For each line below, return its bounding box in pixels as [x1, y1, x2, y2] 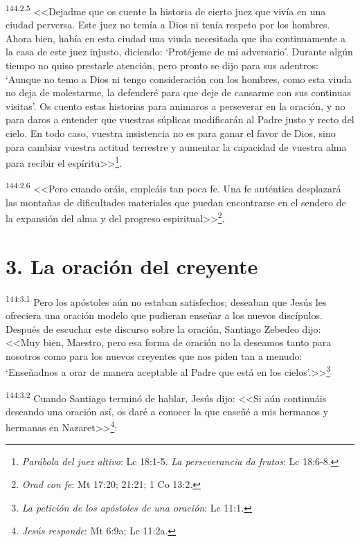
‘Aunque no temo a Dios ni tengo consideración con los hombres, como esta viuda [6, 71, 352, 86]
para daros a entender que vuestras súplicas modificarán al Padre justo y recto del [6, 112, 354, 127]
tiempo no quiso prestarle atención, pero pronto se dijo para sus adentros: [6, 58, 318, 73]
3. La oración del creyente [6, 251, 258, 280]
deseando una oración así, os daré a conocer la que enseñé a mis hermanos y [6, 404, 329, 418]
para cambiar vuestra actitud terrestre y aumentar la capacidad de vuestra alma [6, 139, 347, 154]
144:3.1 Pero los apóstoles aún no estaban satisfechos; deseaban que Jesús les [6, 292, 327, 309]
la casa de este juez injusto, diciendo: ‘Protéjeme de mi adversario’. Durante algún [6, 44, 353, 59]
